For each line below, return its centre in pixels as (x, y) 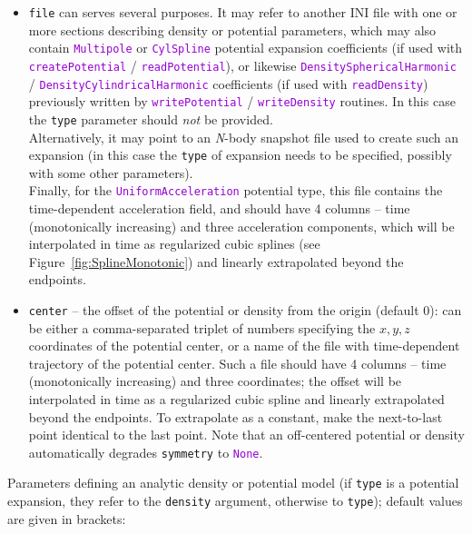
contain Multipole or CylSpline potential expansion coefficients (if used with (246, 48)
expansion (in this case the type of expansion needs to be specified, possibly (240, 155)
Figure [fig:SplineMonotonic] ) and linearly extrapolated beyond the (216, 261)
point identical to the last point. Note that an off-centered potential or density (246, 435)
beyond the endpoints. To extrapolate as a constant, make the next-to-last (236, 416)
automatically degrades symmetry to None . (146, 452)
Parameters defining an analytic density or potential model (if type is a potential (233, 483)
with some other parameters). (111, 172)
